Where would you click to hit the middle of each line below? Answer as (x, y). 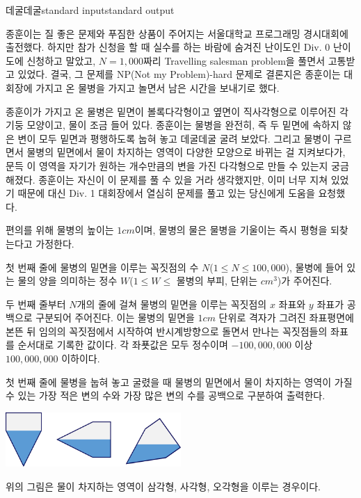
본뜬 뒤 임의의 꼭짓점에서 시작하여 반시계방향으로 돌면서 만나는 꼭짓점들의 (167, 331)
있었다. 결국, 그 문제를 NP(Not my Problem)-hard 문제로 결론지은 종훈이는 (179, 74)
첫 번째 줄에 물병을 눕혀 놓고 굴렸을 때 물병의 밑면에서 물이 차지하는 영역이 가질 (179, 381)
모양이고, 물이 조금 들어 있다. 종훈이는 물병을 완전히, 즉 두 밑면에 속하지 (183, 125)
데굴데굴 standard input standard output (90, 10)
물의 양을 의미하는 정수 (67, 281)
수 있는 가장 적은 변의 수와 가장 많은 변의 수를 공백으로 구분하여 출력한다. (166, 395)
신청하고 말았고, (61, 60)
